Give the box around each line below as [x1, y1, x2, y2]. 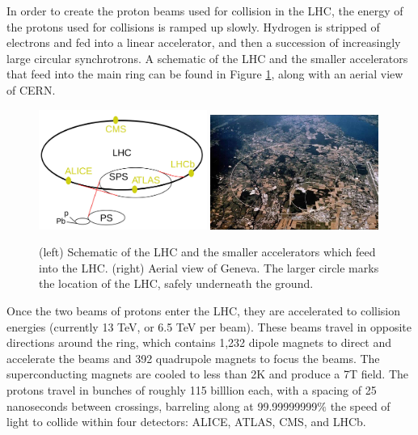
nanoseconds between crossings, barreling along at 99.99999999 [6, 397, 318, 414]
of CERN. [6, 81, 56, 98]
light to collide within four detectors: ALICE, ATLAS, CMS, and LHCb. [6, 413, 366, 430]
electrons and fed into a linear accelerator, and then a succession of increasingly [6, 34, 401, 51]
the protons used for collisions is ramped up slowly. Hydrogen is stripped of [6, 18, 380, 35]
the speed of [330, 397, 391, 414]
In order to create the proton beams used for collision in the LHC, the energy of [6, 2, 403, 19]
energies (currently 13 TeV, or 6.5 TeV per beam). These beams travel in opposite [6, 318, 412, 335]
